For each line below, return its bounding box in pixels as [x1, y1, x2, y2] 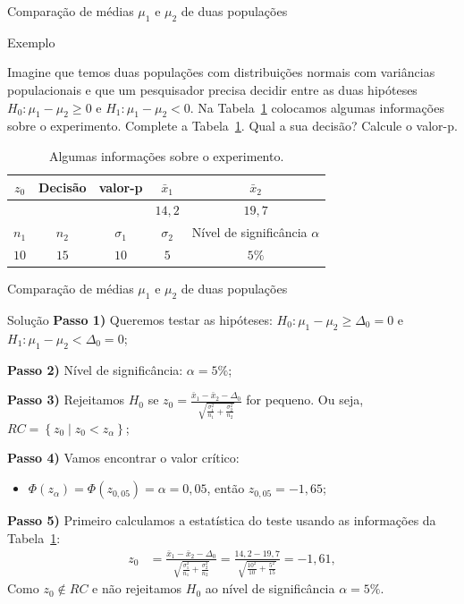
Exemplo [7, 32, 55, 51]
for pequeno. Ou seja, [246, 390, 364, 409]
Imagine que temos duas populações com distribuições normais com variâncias [7, 63, 435, 81]
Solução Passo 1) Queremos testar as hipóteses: [7, 310, 273, 328]
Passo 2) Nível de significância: [7, 360, 183, 379]
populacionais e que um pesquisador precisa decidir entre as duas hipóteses [7, 80, 418, 98]
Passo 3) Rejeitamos [7, 390, 125, 409]
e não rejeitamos [92, 579, 182, 598]
